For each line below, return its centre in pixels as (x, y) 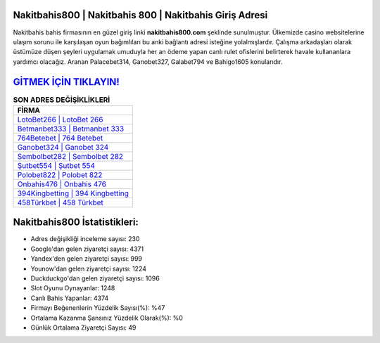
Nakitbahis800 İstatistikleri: (76, 222)
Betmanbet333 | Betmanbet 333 (71, 129)
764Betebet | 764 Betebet (60, 138)
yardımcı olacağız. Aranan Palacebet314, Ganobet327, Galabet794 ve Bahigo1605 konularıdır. (148, 62)
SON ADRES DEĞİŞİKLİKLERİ (62, 100)
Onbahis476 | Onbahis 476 (62, 184)
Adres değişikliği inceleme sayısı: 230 (85, 239)
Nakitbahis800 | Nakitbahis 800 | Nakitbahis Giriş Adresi (140, 15)
